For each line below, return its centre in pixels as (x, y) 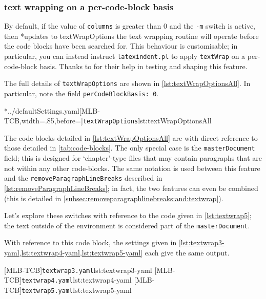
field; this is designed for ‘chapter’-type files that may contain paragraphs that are (133, 158)
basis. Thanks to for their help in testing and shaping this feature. (144, 66)
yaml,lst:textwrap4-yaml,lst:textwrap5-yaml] (74, 252)
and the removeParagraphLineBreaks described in (83, 178)
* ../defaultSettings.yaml (42, 110)
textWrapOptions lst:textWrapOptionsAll (147, 121)
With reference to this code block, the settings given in (90, 242)
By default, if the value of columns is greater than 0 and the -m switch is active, (130, 26)
